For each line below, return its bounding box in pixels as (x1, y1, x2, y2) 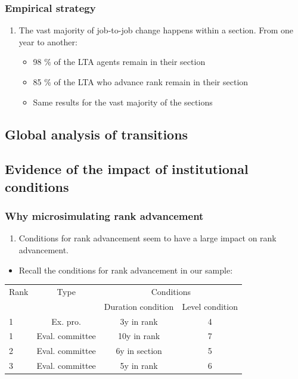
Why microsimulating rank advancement (5, 209, 204, 223)
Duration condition (104, 300, 174, 312)
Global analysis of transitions (5, 125, 188, 143)
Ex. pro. (51, 315, 81, 327)
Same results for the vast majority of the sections (33, 95, 213, 108)
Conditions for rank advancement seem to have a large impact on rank (18, 232, 277, 244)
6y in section (116, 344, 162, 357)
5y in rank (120, 359, 158, 372)
